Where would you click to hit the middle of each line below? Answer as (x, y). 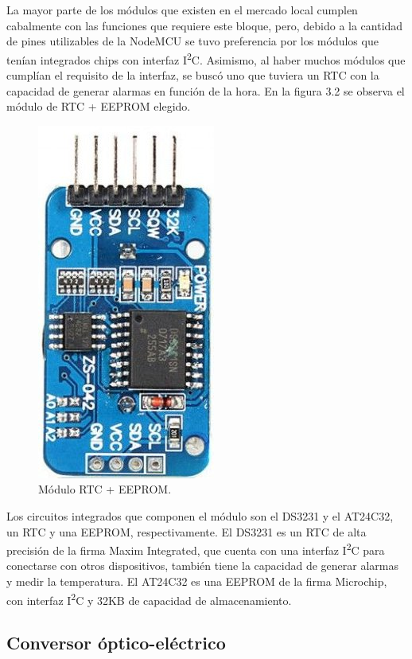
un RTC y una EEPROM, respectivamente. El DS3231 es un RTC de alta (187, 531)
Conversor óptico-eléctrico (116, 643)
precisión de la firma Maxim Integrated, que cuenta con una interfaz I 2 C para (196, 549)
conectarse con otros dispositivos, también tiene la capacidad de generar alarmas (202, 565)
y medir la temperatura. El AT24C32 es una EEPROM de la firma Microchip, (197, 581)
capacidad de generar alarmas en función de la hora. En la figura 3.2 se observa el (206, 90)
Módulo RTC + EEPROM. (105, 489)
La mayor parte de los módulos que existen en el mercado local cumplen (182, 10)
